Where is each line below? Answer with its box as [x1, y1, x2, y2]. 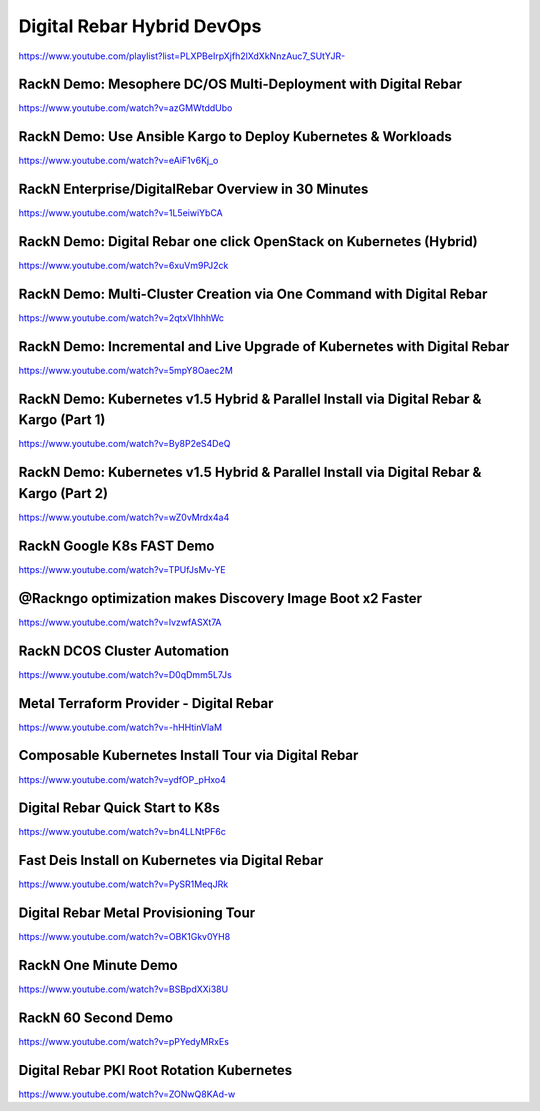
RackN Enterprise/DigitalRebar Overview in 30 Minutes [18, 181, 369, 198]
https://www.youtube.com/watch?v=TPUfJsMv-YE [18, 563, 226, 575]
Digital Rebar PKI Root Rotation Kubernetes [18, 1061, 293, 1079]
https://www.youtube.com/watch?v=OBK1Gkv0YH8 [18, 931, 231, 943]
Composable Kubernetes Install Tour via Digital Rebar [18, 747, 359, 764]
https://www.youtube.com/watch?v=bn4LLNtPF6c [18, 826, 227, 838]
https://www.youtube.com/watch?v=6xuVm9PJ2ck [18, 260, 229, 272]
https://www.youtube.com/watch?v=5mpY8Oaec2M [18, 364, 234, 376]
